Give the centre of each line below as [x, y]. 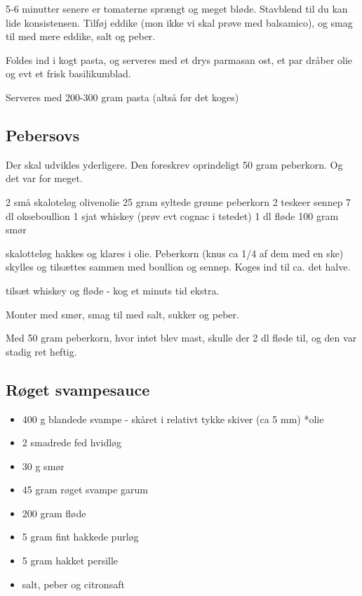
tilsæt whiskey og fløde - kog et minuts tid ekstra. [113, 290]
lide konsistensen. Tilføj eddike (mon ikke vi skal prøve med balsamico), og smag [179, 22]
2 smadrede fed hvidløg [72, 442]
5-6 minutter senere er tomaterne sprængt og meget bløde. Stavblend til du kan [177, 8]
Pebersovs [43, 135]
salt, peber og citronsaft [73, 584]
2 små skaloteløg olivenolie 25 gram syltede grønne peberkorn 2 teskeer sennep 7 [179, 201]
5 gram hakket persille [70, 561]
